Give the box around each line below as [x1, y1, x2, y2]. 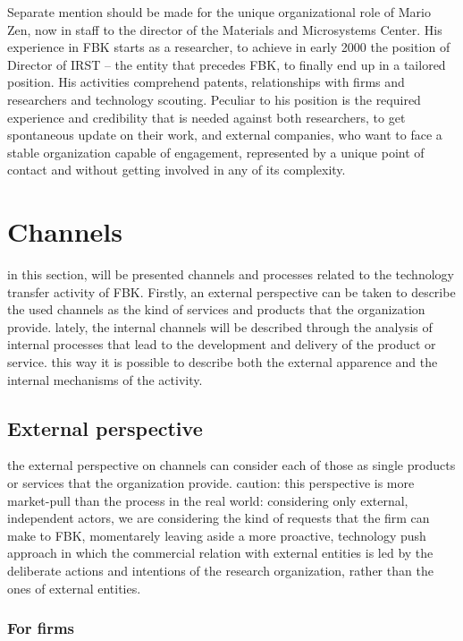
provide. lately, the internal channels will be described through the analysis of [7, 317, 433, 336]
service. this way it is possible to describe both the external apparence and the [7, 353, 438, 372]
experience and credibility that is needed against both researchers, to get [7, 107, 406, 126]
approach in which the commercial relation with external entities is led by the [7, 543, 434, 562]
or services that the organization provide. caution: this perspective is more [7, 474, 415, 492]
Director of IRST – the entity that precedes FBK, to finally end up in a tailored [7, 55, 446, 73]
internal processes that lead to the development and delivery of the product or [7, 335, 436, 354]
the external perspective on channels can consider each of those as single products [7, 456, 456, 474]
